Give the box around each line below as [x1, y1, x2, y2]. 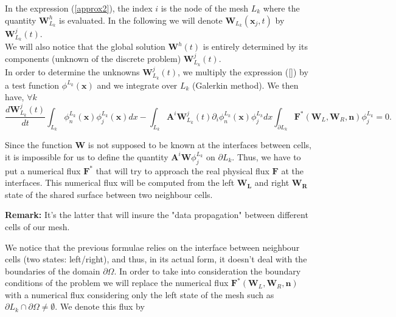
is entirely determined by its [203, 40, 308, 53]
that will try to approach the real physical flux [96, 164, 269, 177]
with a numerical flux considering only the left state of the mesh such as [5, 288, 274, 301]
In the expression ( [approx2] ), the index [5, 2, 153, 14]
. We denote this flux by [55, 300, 145, 313]
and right [254, 176, 290, 189]
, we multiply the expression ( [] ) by [178, 65, 308, 78]
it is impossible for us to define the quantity [5, 150, 168, 163]
